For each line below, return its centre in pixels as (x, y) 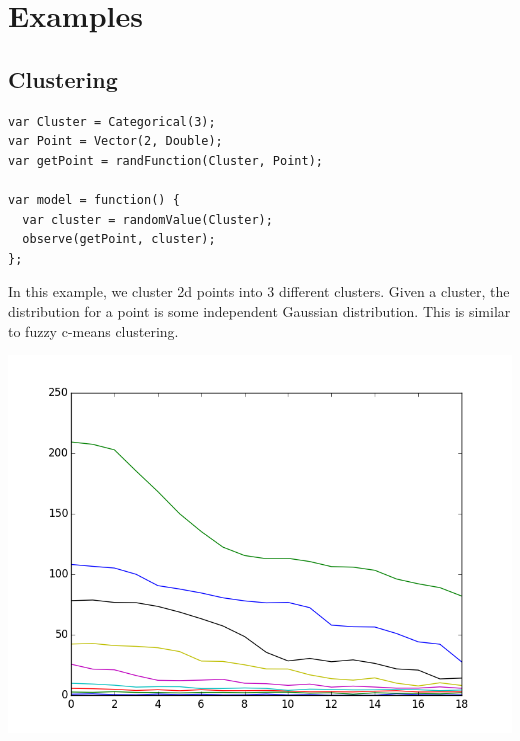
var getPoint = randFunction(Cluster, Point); (165, 160)
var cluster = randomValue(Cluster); (147, 219)
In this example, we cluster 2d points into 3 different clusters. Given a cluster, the (259, 291)
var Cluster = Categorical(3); (112, 121)
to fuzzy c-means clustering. (93, 330)
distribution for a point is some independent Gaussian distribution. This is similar (259, 310)
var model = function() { (94, 199)
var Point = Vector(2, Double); (115, 141)
